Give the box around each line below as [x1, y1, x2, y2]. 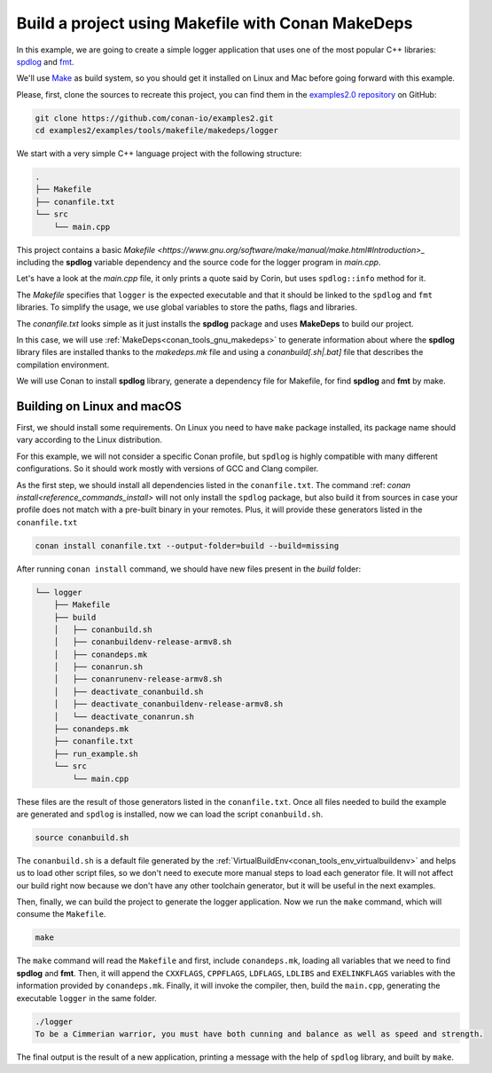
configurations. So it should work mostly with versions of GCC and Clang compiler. [16, 463, 319, 474]
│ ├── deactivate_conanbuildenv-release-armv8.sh [53, 699, 284, 709]
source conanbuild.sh [35, 832, 129, 842]
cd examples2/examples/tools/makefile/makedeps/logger [35, 125, 278, 136]
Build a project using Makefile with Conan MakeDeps [16, 13, 413, 33]
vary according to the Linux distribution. [16, 435, 163, 446]
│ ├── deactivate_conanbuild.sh [53, 686, 204, 697]
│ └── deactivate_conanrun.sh [53, 711, 195, 722]
